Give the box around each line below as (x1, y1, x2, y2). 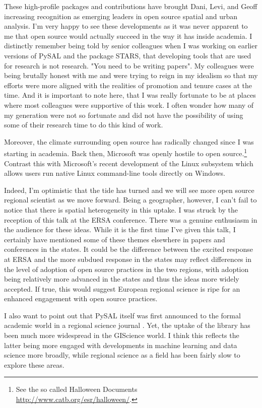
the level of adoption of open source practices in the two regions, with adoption (4, 263, 249, 274)
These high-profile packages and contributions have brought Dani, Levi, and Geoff (4, 1, 257, 11)
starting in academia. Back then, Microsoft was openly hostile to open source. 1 (4, 147, 247, 158)
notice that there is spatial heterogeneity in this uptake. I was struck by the (4, 204, 238, 215)
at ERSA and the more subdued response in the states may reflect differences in (4, 253, 251, 264)
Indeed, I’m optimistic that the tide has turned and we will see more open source (4, 184, 254, 195)
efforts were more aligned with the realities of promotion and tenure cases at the (4, 80, 252, 90)
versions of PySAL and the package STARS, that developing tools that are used (4, 50, 251, 60)
